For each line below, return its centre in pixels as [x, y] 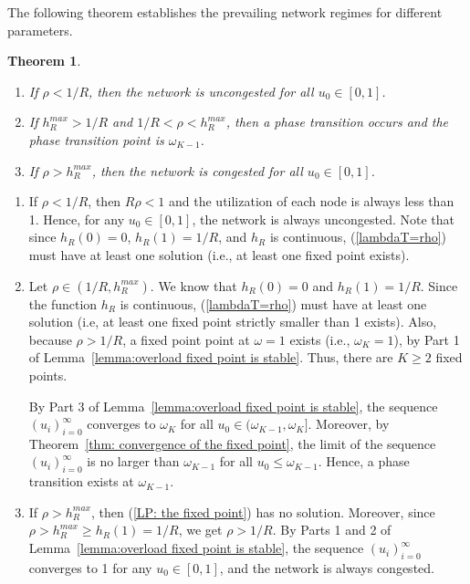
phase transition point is [96, 139]
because [50, 339]
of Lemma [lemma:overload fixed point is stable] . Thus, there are [211, 357]
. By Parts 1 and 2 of [332, 530]
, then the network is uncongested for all [201, 91]
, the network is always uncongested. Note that [324, 219]
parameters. [40, 30]
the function [63, 303]
